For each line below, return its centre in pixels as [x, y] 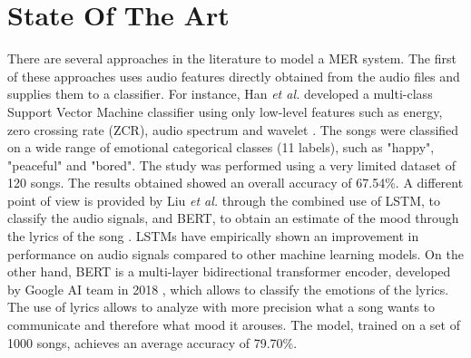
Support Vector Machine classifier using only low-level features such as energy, [225, 111]
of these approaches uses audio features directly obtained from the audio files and [234, 76]
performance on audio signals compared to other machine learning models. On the [235, 253]
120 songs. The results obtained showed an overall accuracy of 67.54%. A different [235, 183]
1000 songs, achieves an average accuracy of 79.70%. [152, 342]
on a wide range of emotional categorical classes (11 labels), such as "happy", [221, 147]
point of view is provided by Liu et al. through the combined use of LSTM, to [224, 200]
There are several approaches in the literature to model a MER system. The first [232, 58]
